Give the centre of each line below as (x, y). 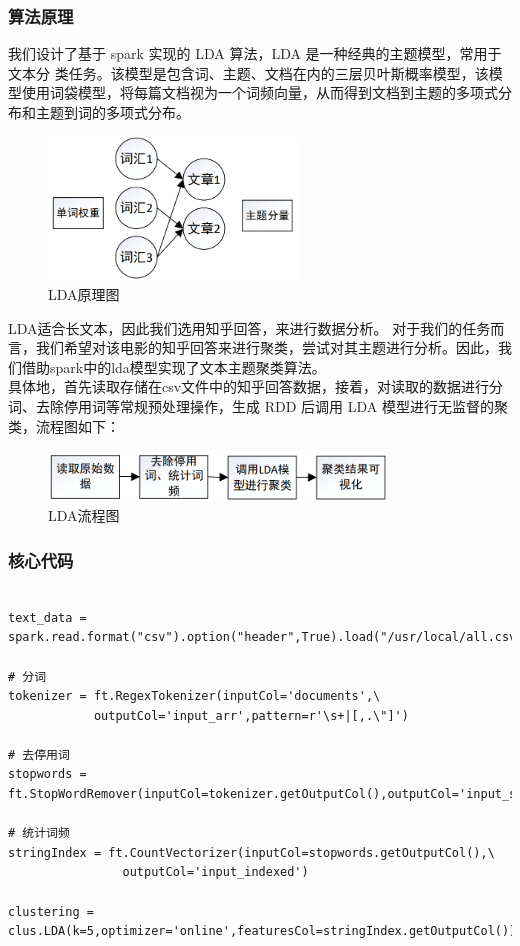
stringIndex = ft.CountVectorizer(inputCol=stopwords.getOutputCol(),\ (251, 852)
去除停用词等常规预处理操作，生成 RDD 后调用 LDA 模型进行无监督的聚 (271, 406)
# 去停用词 (39, 754)
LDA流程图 (84, 515)
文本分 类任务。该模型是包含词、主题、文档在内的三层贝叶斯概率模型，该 (248, 72)
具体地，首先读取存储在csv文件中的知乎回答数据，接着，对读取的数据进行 (249, 386)
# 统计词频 (39, 833)
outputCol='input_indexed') (215, 872)
